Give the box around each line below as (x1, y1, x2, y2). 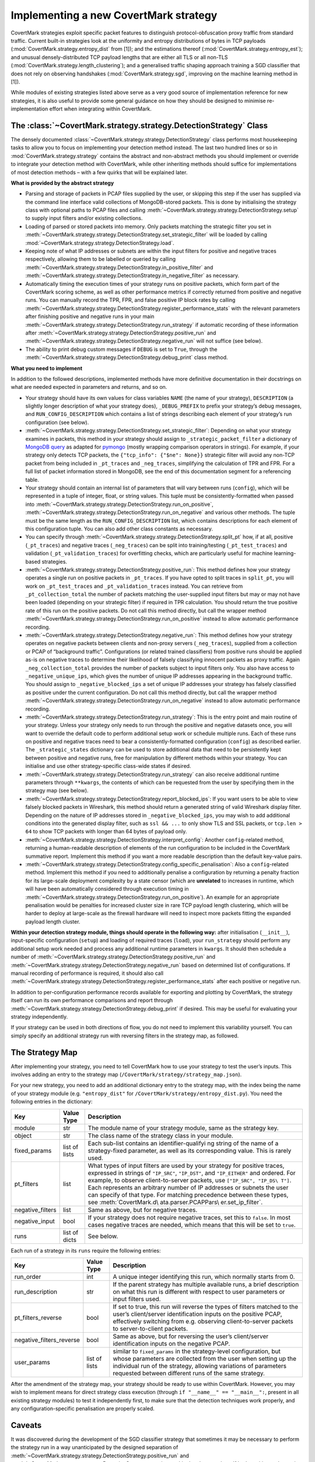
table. (25, 476, 39, 483)
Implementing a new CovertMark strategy (10, 9, 218, 22)
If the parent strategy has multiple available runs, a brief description (113, 1281, 299, 1289)
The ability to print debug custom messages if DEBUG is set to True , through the (25, 346, 218, 353)
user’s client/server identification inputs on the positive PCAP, (113, 1310, 282, 1318)
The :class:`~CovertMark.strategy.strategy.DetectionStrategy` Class (10, 120, 268, 130)
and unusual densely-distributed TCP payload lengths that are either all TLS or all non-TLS (10, 53, 228, 61)
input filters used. (113, 1295, 161, 1304)
